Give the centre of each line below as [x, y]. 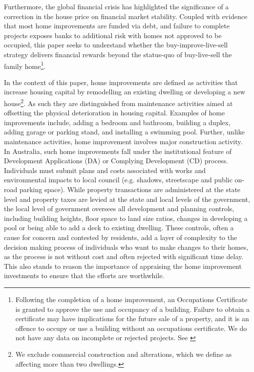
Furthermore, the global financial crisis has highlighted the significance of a [116, 6]
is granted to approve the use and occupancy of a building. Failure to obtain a [133, 309]
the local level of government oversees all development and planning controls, [119, 208]
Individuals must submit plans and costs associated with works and [105, 170]
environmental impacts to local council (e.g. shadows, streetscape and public [118, 180]
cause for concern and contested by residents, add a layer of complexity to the [121, 237]
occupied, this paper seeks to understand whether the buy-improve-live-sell [116, 45]
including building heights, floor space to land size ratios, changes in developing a [126, 218]
